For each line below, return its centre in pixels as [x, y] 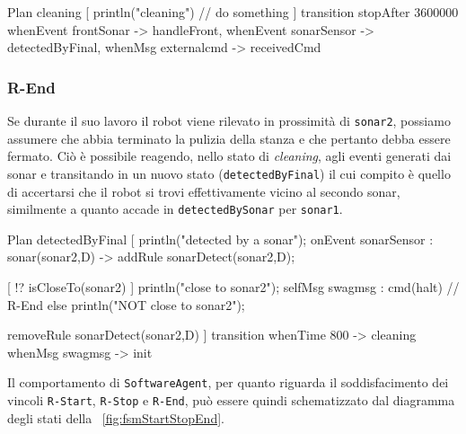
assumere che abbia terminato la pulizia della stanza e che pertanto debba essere [229, 138]
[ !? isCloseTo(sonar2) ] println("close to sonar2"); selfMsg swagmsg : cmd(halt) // [233, 286]
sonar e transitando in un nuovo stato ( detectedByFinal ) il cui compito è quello [229, 173]
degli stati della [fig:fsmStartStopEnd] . [116, 417]
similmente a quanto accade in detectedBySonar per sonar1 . [175, 209]
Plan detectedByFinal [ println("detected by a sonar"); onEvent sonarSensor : [220, 239]
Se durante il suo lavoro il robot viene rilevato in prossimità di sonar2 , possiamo [229, 120]
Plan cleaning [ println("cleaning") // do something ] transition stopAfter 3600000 [233, 12]
